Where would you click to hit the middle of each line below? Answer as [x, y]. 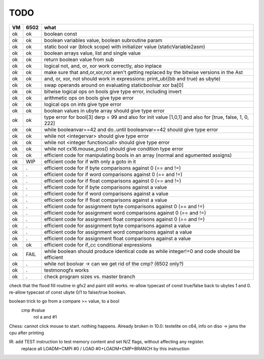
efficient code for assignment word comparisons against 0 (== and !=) [125, 213]
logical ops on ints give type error [83, 104]
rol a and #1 [45, 317]
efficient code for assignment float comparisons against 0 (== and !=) [124, 219]
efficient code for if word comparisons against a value [106, 194]
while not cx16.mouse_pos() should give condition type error [114, 149]
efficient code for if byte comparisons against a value [106, 187]
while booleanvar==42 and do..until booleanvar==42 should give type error [131, 129]
